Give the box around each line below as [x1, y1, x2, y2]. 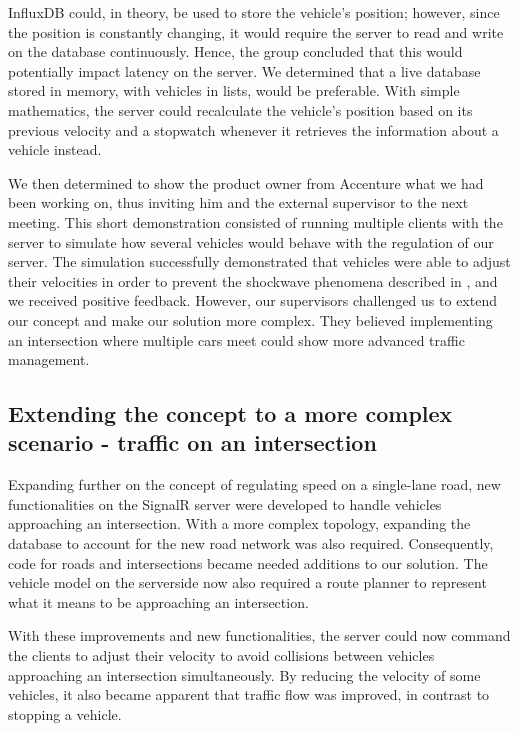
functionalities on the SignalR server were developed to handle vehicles [8, 493, 442, 514]
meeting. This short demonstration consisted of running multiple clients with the [8, 211, 503, 232]
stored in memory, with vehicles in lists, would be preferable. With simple [8, 80, 460, 101]
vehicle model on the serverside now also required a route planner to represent [8, 572, 487, 593]
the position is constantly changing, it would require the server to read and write [8, 21, 504, 42]
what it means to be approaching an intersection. [8, 591, 309, 612]
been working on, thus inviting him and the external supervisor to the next [8, 192, 469, 213]
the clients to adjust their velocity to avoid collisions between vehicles [8, 645, 435, 666]
